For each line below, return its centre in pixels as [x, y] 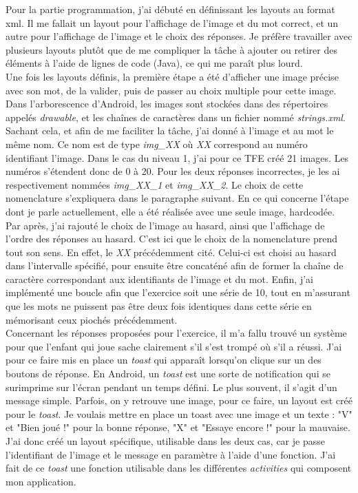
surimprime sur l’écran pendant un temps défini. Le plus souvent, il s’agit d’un [171, 387]
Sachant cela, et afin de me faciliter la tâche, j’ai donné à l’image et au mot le [170, 130]
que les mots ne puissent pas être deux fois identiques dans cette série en [159, 306]
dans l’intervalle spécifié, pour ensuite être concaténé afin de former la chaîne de [175, 265]
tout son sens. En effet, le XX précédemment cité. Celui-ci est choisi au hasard [171, 252]
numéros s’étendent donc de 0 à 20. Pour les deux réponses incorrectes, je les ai [173, 171]
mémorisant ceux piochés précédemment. [92, 319]
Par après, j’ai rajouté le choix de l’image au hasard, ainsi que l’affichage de [165, 225]
